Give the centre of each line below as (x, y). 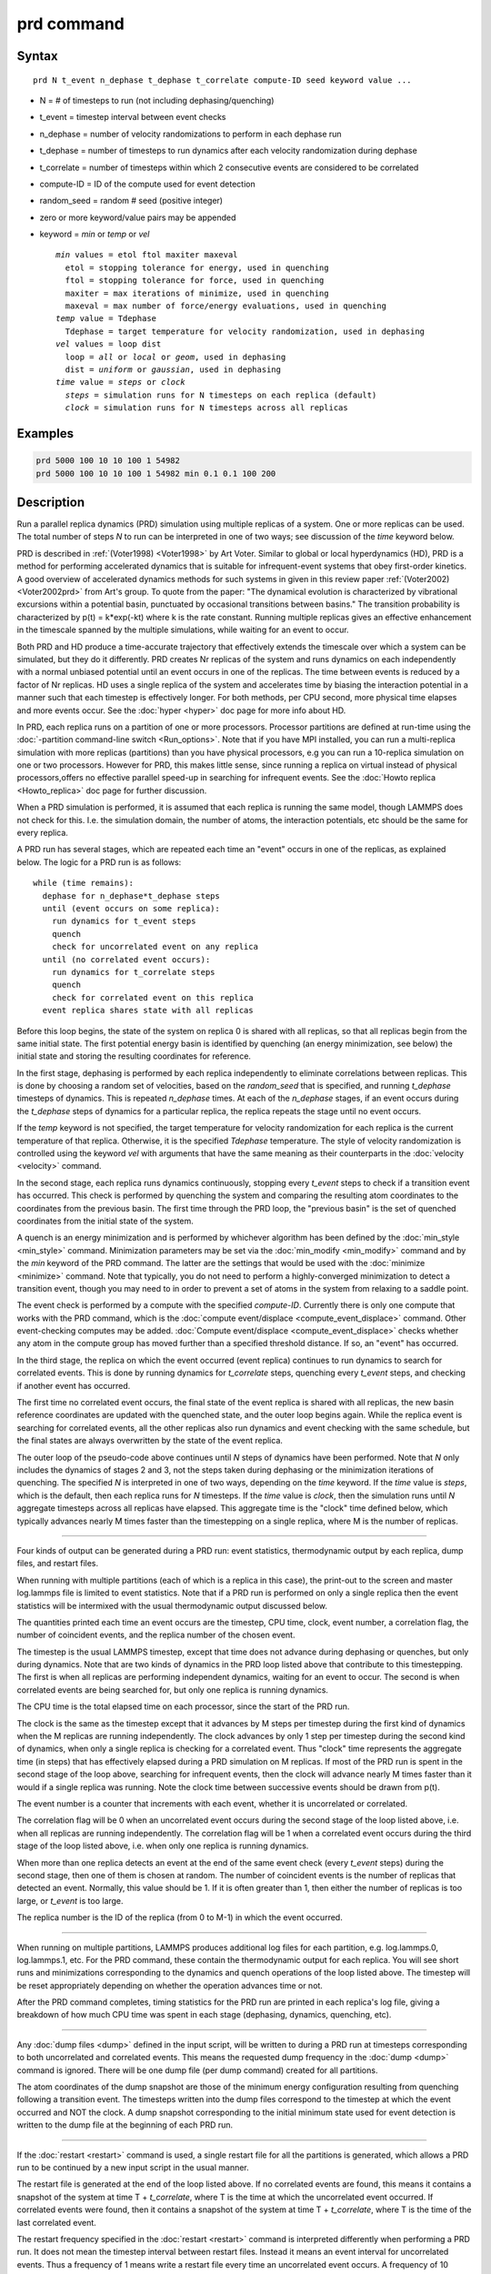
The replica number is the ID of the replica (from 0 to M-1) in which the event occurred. (180, 1917)
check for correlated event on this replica (152, 997)
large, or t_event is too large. (70, 1900)
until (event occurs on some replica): (131, 908)
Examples (45, 433)
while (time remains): (84, 883)
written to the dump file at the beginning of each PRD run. (125, 2125)
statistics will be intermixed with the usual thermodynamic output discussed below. (172, 1605)
